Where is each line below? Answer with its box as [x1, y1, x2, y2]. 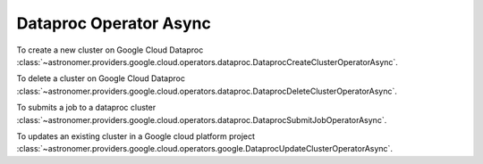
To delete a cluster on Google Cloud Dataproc [16, 73, 185, 84]
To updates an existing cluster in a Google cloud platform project [16, 130, 255, 142]
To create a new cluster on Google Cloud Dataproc [16, 45, 204, 55]
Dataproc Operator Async [16, 13, 212, 33]
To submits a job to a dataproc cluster [16, 102, 157, 113]
